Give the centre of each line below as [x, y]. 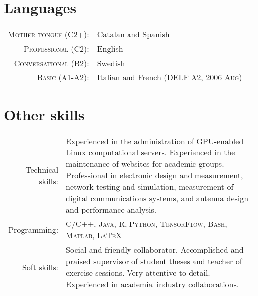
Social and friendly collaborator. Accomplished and [155, 250]
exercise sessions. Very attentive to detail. [138, 273]
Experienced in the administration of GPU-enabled [155, 141]
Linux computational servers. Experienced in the [151, 152]
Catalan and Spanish [133, 34]
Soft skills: [40, 267]
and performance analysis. [111, 210]
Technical [42, 169]
